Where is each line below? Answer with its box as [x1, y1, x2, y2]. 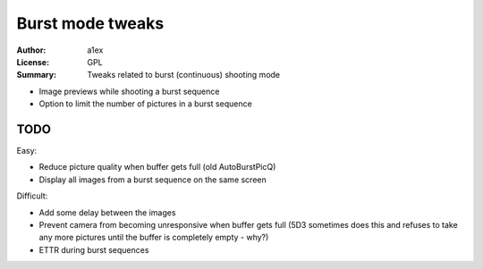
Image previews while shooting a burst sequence [38, 86, 220, 97]
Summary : [16, 70, 57, 80]
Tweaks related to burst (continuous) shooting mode [87, 70, 281, 80]
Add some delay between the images [38, 206, 176, 218]
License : [16, 56, 49, 67]
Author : [16, 45, 47, 55]
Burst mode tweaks [16, 13, 165, 33]
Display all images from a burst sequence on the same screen [38, 174, 267, 185]
